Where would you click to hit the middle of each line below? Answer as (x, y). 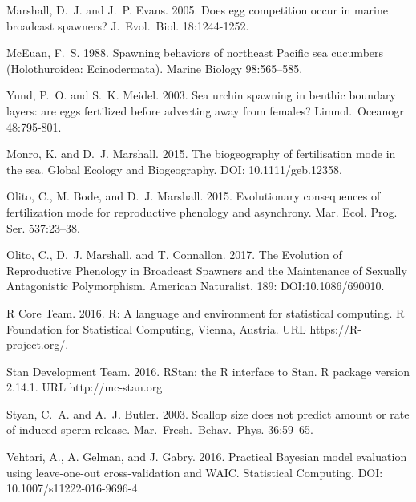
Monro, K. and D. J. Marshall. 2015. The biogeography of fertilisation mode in (201, 154)
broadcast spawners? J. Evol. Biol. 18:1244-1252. (128, 25)
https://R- (335, 328)
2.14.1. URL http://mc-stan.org (85, 387)
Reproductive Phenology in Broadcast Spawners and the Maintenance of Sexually (207, 270)
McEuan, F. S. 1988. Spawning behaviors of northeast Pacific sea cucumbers (195, 53)
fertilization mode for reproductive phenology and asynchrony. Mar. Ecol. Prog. (202, 211)
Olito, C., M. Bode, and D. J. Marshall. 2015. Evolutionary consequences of (194, 196)
